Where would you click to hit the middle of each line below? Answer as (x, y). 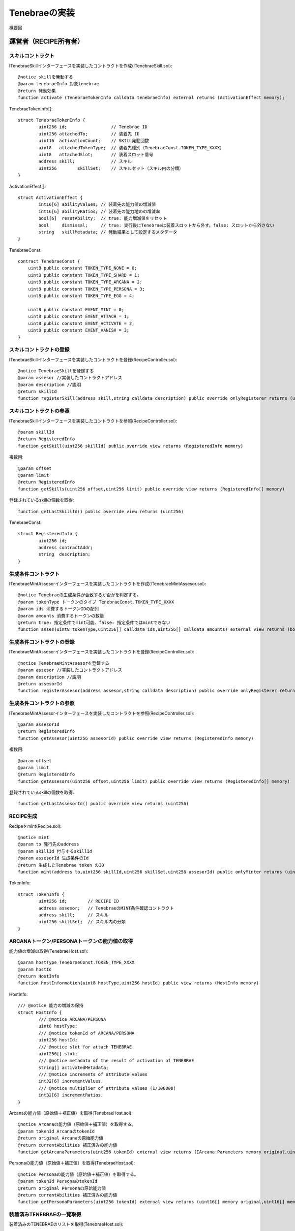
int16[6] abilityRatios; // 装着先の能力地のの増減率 (100, 211)
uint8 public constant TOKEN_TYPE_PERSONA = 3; (86, 289)
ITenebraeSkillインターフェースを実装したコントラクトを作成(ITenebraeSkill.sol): (90, 65)
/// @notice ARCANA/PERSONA (72, 1019)
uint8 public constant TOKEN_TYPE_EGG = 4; (81, 296)
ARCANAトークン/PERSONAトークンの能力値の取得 (71, 941)
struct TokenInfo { (41, 894)
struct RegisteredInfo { (48, 534)
